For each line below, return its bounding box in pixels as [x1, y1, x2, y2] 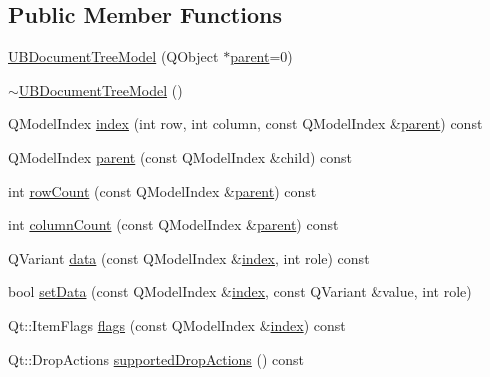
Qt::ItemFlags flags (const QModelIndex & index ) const [8, 314, 346, 335]
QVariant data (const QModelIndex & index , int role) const [8, 247, 370, 268]
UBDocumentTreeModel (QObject [8, 46, 219, 67]
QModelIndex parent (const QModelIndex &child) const [8, 146, 353, 167]
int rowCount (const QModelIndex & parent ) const [8, 180, 317, 201]
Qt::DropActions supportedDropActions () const [8, 348, 305, 369]
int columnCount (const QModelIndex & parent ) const [8, 214, 339, 235]
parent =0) [230, 46, 293, 67]
